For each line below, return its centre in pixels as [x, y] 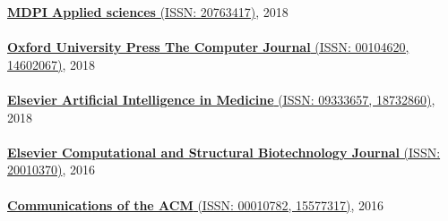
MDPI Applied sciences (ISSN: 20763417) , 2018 [148, 12]
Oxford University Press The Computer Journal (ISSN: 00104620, [208, 47]
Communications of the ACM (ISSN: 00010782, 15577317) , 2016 [196, 204]
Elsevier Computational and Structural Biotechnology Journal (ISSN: [224, 152]
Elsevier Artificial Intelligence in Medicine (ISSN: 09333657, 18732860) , [221, 99]
